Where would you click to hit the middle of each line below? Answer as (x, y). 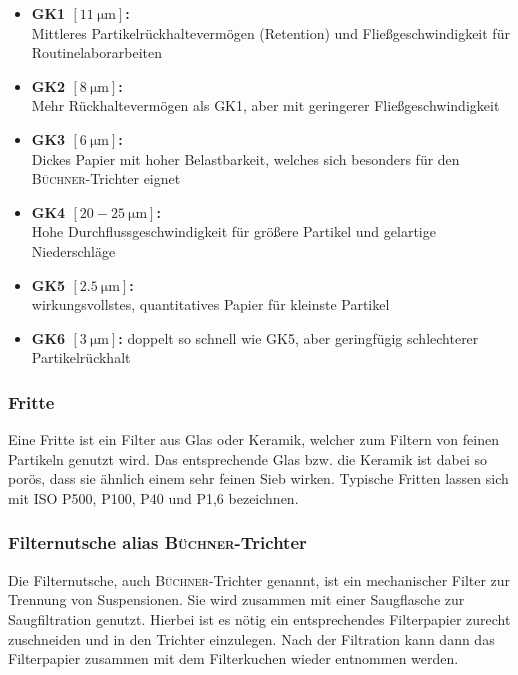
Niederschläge (73, 250)
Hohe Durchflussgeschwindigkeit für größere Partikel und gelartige (233, 231)
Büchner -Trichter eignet (106, 178)
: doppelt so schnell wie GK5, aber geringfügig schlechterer (298, 337)
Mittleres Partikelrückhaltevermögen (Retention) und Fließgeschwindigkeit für (270, 32)
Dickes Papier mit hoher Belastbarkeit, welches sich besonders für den (245, 158)
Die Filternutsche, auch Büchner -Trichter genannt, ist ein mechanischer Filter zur (259, 579)
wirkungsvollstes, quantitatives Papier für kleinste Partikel (210, 304)
